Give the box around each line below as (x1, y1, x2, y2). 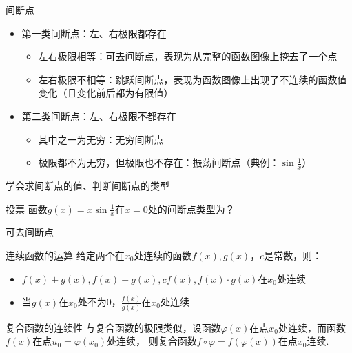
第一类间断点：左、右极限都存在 (21, 26, 167, 40)
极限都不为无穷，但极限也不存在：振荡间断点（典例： (38, 155, 280, 170)
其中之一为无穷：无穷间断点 (38, 132, 164, 146)
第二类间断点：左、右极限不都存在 (21, 108, 176, 123)
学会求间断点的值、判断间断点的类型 (6, 178, 169, 192)
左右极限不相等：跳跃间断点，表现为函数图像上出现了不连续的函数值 (38, 72, 347, 86)
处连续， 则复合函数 (107, 334, 197, 348)
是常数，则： (264, 248, 322, 262)
